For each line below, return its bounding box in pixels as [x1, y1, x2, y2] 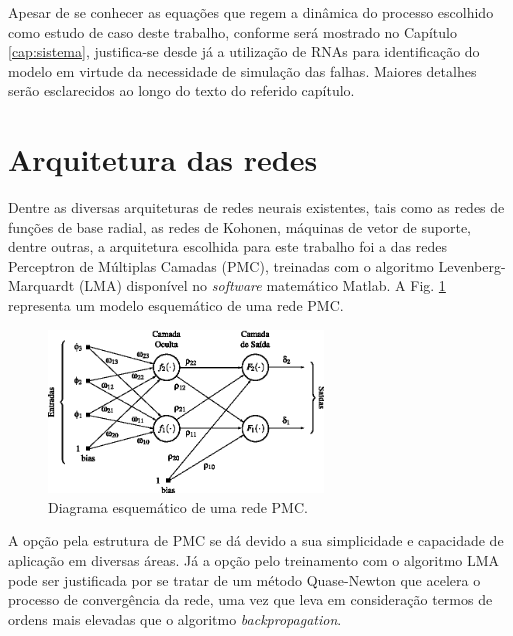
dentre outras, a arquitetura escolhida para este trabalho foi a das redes [8, 236, 447, 257]
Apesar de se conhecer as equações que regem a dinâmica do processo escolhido [8, 2, 494, 22]
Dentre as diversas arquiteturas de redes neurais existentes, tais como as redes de [8, 197, 505, 218]
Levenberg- [438, 255, 506, 276]
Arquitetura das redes [8, 139, 318, 180]
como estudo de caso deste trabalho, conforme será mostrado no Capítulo [8, 21, 457, 42]
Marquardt [8, 275, 75, 296]
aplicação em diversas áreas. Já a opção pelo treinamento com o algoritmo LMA [8, 550, 500, 570]
